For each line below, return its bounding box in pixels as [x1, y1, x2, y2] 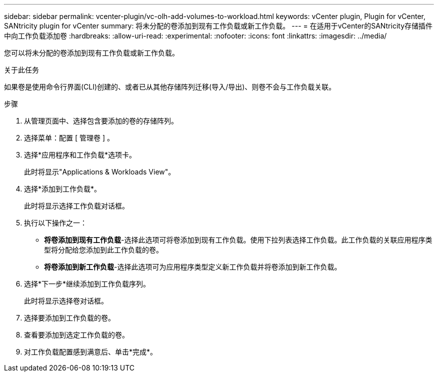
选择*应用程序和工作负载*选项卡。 [24, 150, 136, 159]
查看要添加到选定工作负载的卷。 [24, 330, 129, 339]
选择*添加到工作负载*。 [24, 184, 101, 193]
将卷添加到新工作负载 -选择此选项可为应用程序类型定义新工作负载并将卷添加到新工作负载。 [44, 262, 341, 271]
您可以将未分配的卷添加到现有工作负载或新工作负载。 [4, 48, 179, 57]
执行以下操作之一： [24, 218, 87, 227]
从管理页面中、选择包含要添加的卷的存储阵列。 [24, 116, 178, 125]
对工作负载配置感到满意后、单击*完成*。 [24, 347, 157, 356]
